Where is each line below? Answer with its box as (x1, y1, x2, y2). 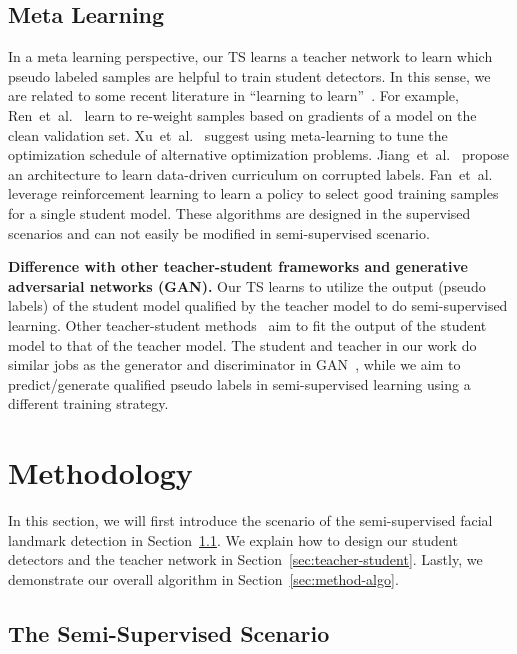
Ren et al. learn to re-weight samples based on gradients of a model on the (8, 104, 477, 125)
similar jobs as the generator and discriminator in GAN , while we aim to (8, 354, 461, 375)
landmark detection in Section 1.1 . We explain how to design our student (8, 529, 458, 550)
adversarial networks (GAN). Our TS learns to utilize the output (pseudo (8, 275, 486, 296)
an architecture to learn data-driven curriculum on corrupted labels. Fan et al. (8, 163, 493, 184)
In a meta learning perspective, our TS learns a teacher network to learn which (8, 46, 493, 67)
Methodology (8, 452, 193, 493)
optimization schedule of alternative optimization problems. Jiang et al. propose (8, 144, 510, 165)
